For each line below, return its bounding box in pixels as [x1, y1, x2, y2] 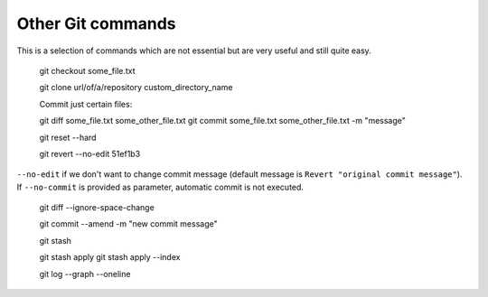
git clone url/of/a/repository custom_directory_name [39, 82, 233, 93]
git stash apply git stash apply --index [39, 252, 181, 263]
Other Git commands [16, 14, 176, 33]
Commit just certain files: [39, 98, 133, 109]
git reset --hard [39, 132, 97, 143]
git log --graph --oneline [39, 268, 131, 279]
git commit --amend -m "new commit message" [39, 218, 218, 229]
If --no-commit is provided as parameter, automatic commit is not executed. [16, 181, 305, 192]
